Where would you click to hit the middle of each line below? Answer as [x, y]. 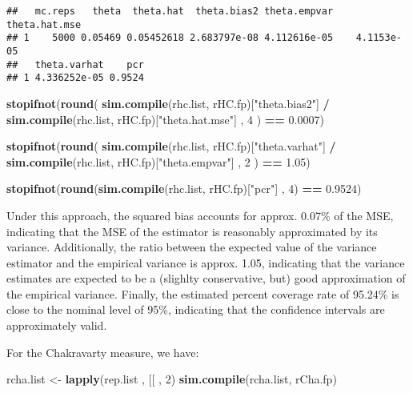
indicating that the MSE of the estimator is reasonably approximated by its [192, 231]
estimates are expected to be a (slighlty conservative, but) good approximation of [206, 278]
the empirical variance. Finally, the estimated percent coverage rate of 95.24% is [203, 293]
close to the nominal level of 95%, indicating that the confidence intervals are [196, 309]
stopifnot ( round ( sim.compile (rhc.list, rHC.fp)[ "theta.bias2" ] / [168, 103]
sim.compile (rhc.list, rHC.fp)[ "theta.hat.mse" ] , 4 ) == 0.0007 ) [165, 119]
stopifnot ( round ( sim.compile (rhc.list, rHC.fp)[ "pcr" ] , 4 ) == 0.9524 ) [184, 188]
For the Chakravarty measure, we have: [103, 352]
